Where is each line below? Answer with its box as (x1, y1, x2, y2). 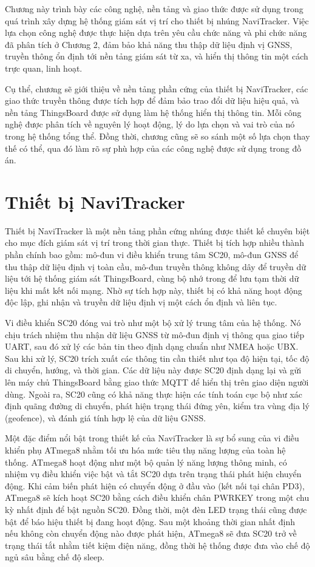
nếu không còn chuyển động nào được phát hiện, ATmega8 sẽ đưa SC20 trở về (5, 527, 297, 540)
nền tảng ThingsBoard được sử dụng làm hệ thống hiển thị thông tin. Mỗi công (5, 106, 302, 118)
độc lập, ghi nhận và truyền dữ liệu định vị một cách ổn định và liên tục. (5, 296, 277, 308)
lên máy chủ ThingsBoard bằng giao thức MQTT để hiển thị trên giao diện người (5, 375, 309, 388)
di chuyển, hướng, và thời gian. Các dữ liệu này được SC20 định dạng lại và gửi (5, 364, 302, 376)
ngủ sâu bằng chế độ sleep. (5, 551, 104, 563)
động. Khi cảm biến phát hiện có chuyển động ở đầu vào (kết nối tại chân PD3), (5, 479, 305, 492)
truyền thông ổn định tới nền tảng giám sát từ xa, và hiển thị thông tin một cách (5, 50, 308, 63)
